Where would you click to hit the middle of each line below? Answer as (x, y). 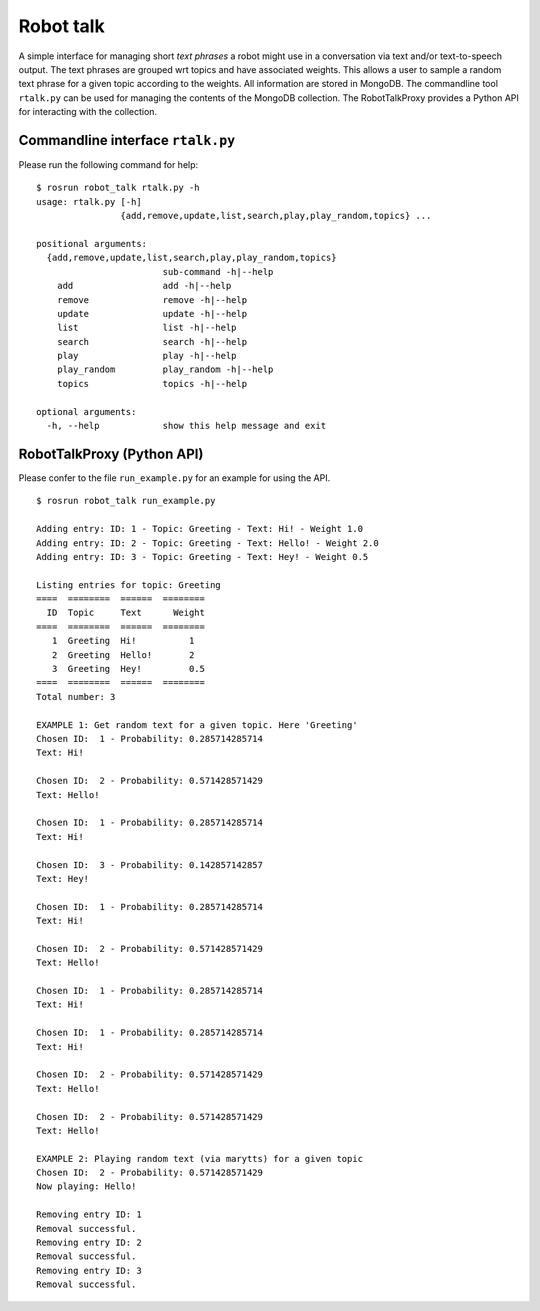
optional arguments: (86, 411)
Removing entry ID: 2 (89, 1243)
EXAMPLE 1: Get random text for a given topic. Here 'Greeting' (197, 724)
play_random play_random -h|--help (165, 369)
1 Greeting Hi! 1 (123, 641)
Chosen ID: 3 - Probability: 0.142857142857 (150, 864)
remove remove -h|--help (152, 299)
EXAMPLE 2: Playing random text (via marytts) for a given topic (200, 1158)
